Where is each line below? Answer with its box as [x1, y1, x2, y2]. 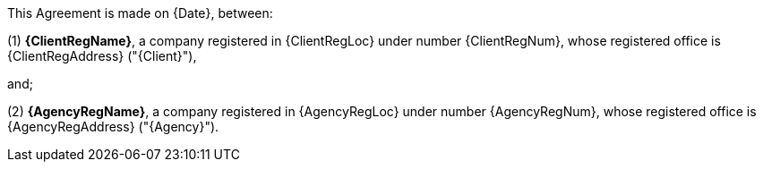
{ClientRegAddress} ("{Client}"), [7, 48, 197, 63]
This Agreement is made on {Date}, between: [7, 5, 273, 21]
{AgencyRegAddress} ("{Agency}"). [7, 119, 219, 134]
